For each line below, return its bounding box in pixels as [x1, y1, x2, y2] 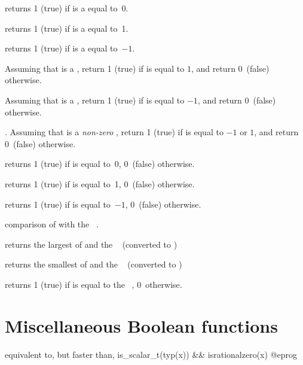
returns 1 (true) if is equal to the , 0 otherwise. [5, 278, 182, 290]
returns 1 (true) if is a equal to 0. [5, 2, 128, 14]
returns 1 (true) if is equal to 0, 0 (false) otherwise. [5, 157, 195, 170]
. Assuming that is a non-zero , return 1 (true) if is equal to [5, 126, 224, 138]
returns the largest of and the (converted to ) [5, 238, 177, 250]
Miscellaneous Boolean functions [5, 313, 278, 337]
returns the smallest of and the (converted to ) [5, 258, 182, 270]
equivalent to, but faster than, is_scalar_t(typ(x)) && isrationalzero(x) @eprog [5, 348, 297, 360]
